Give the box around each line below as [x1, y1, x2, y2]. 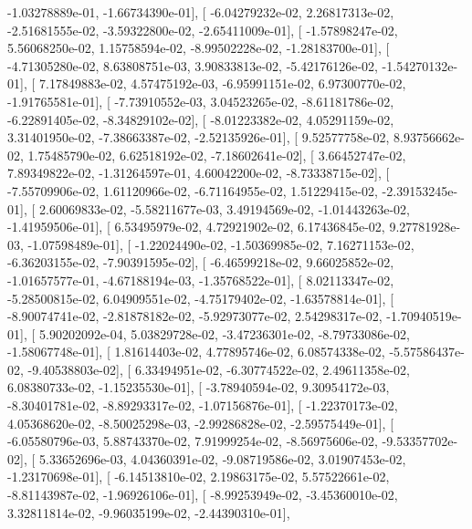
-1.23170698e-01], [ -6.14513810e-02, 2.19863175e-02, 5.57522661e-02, [7, 467, 390, 486]
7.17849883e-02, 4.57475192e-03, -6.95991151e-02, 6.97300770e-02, [38, 74, 406, 93]
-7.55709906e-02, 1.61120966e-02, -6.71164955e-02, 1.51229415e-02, [7, 181, 378, 200]
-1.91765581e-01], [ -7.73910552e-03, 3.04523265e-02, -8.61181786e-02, [7, 91, 394, 110]
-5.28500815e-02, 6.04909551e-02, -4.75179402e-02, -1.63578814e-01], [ [7, 288, 394, 307]
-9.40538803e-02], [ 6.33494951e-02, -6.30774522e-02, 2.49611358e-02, [27, 359, 410, 379]
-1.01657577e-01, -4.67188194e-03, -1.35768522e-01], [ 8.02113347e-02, [7, 270, 394, 289]
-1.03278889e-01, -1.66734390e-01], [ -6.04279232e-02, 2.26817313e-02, [7, 3, 394, 21]
